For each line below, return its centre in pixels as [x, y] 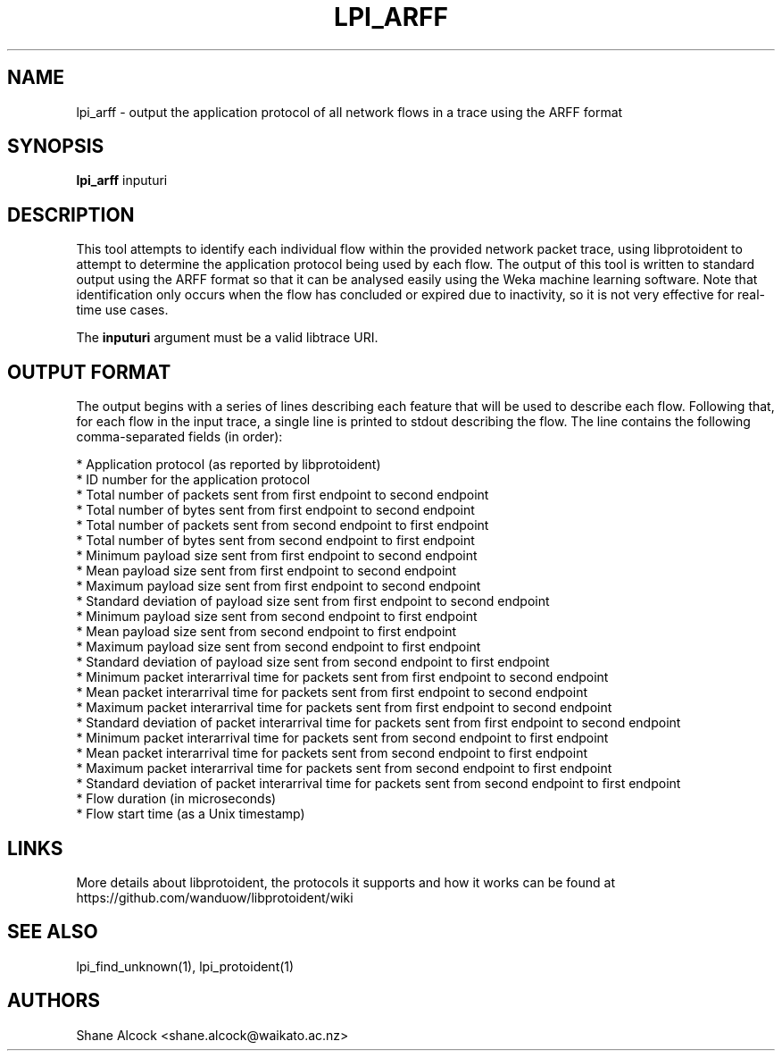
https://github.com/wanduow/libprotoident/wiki [215, 897]
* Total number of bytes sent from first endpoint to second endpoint [275, 510]
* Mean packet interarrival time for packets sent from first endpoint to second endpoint [332, 693]
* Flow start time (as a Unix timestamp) [191, 814]
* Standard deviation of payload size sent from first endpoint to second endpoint [313, 601]
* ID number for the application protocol [193, 480]
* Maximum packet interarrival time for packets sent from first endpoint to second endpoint [344, 708]
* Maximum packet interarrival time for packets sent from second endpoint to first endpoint [344, 768]
